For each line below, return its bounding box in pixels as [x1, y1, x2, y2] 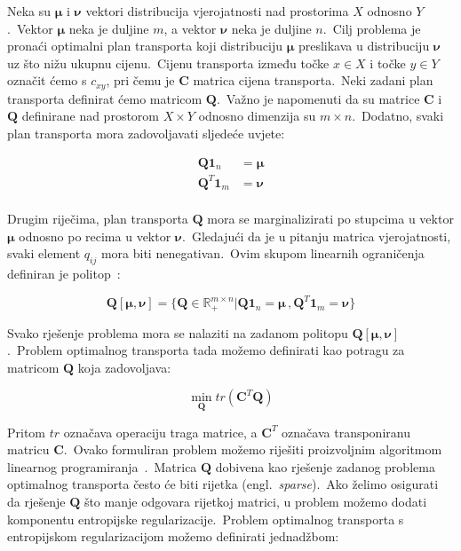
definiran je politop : [7, 264, 121, 283]
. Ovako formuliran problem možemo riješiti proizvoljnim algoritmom [63, 440, 442, 459]
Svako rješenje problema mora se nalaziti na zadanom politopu [7, 323, 348, 342]
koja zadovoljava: [77, 358, 171, 376]
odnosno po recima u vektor [19, 226, 171, 245]
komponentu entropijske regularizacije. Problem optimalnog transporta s [7, 509, 404, 528]
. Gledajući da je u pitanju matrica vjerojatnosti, [182, 226, 451, 245]
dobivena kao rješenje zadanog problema [215, 457, 435, 476]
